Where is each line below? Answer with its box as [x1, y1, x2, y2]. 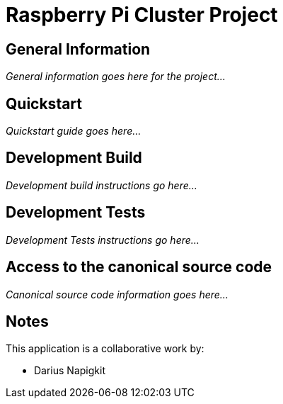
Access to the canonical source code [6, 258, 272, 276]
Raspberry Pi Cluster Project [6, 3, 278, 27]
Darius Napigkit [34, 364, 105, 377]
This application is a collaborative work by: [6, 342, 204, 355]
